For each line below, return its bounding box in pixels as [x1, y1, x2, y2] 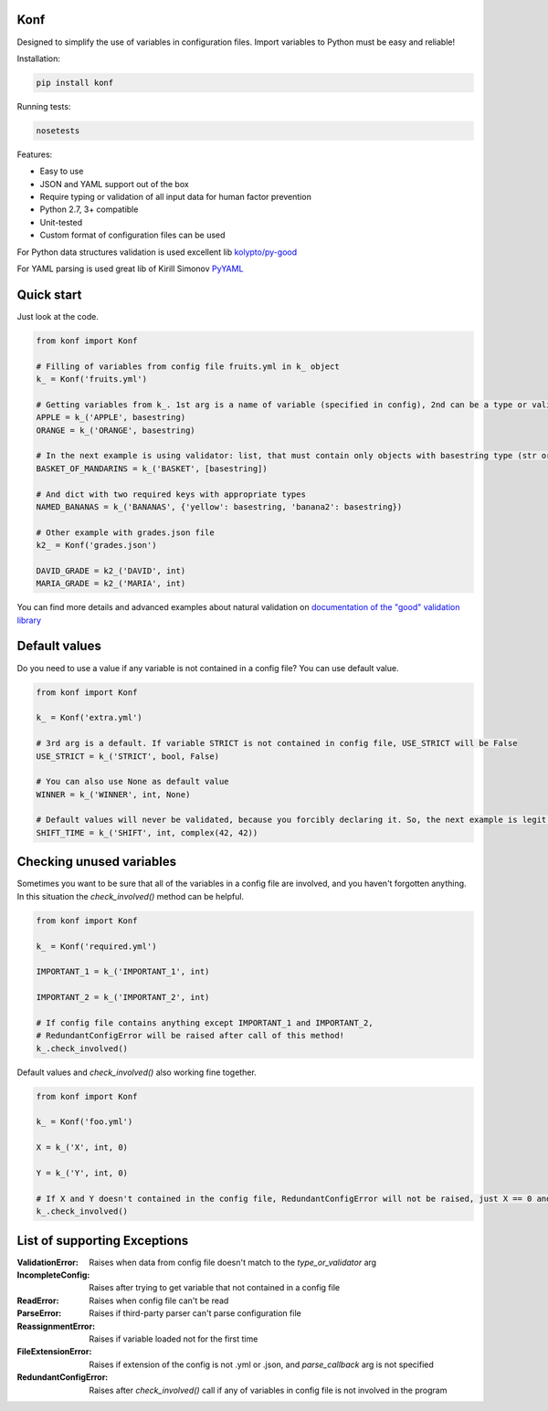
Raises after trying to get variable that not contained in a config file [89, 1282, 341, 1293]
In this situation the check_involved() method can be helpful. [16, 890, 245, 901]
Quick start [16, 287, 82, 302]
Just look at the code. [16, 311, 100, 321]
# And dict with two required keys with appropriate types [36, 489, 306, 500]
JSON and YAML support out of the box [39, 178, 189, 189]
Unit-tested [39, 216, 82, 227]
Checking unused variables [16, 854, 177, 869]
